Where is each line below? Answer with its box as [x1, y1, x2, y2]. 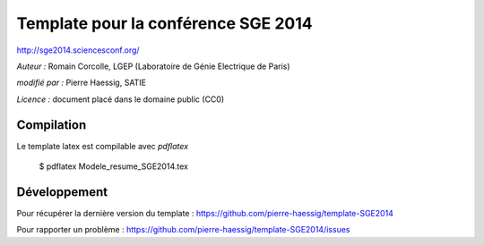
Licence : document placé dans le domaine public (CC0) [16, 94, 225, 105]
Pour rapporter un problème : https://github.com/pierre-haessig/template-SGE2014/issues [16, 224, 350, 235]
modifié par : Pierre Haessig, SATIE [16, 77, 147, 89]
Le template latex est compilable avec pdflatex [16, 140, 188, 151]
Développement [16, 184, 108, 199]
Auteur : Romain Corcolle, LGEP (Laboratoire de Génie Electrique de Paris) [16, 61, 290, 72]
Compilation [16, 117, 87, 132]
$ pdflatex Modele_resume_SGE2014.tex [39, 161, 188, 172]
